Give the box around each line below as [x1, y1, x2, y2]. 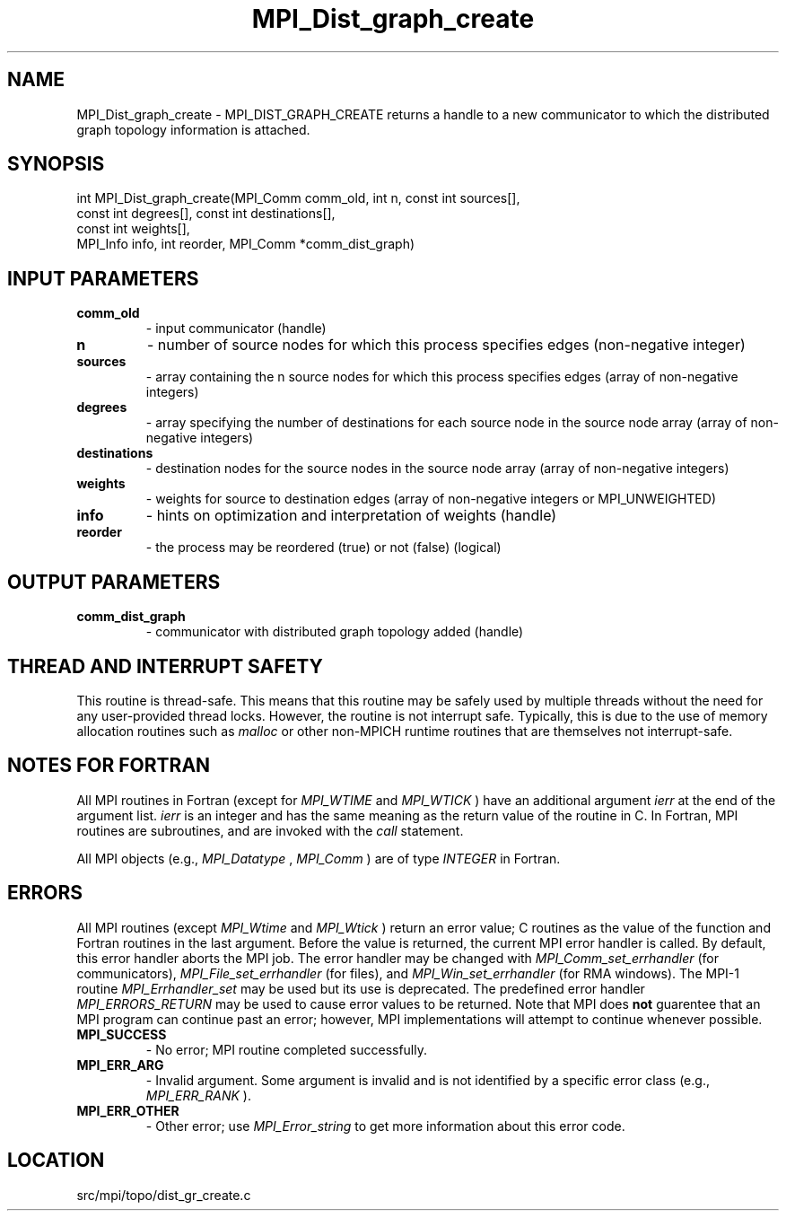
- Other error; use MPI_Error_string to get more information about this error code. [145, 1117, 625, 1134]
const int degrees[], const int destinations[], [76, 206, 336, 222]
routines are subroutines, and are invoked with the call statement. [76, 822, 464, 838]
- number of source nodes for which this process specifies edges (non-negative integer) [146, 336, 746, 355]
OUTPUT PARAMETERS [7, 570, 221, 593]
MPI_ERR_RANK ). [145, 1087, 251, 1103]
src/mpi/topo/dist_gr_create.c [76, 1187, 251, 1203]
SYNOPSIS [7, 153, 105, 176]
